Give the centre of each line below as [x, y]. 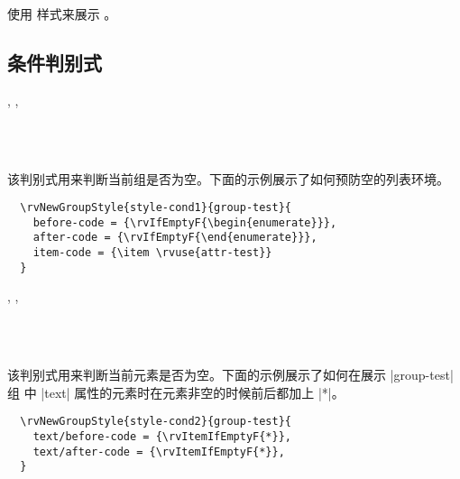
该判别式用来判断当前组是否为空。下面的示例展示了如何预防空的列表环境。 [228, 178]
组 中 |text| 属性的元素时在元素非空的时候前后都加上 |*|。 [176, 392]
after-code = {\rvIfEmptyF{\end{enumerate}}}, [175, 238]
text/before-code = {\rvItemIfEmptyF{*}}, [162, 437]
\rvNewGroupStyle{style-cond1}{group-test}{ [156, 208]
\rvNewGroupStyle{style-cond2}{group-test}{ [156, 422]
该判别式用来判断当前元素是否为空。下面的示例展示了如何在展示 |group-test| [230, 375]
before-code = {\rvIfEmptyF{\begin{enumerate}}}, [185, 222]
